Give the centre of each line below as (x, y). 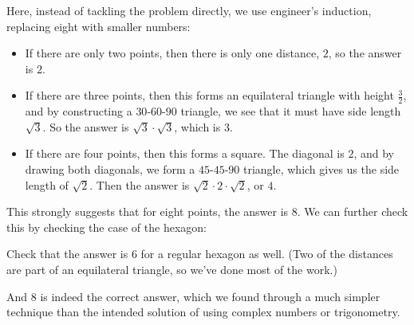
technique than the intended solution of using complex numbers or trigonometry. (203, 312)
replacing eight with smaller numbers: (99, 26)
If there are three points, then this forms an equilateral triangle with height (209, 95)
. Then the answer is (140, 184)
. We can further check (353, 211)
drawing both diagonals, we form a (110, 168)
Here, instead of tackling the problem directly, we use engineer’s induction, (189, 10)
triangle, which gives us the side (321, 168)
